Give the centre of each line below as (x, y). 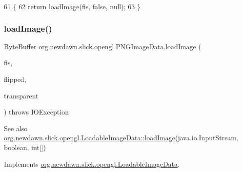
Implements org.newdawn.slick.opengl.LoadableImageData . (92, 163)
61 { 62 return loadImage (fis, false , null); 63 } (72, 6)
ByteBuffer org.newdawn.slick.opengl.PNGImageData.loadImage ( (102, 46)
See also (16, 128)
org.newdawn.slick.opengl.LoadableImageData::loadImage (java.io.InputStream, (121, 138)
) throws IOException (36, 112)
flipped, (15, 79)
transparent (21, 95)
